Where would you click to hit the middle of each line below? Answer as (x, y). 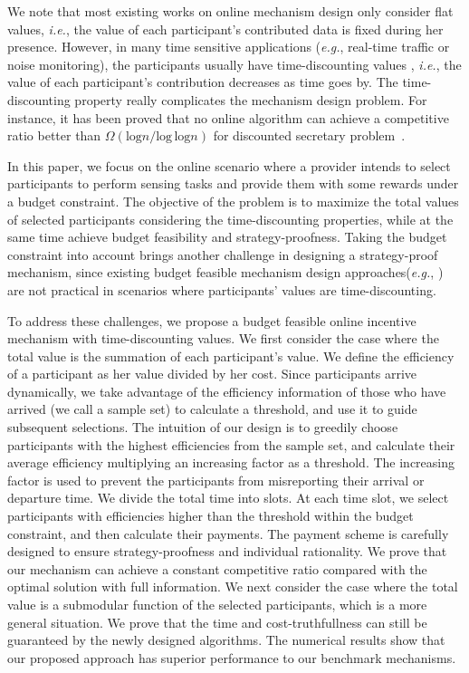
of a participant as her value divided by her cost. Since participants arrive (212, 374)
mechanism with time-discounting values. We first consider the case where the (223, 338)
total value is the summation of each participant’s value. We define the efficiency (231, 356)
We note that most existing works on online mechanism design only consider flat (230, 11)
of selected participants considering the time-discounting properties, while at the (230, 219)
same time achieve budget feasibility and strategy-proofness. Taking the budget (227, 237)
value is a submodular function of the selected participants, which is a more (217, 604)
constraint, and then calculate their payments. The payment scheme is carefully (228, 533)
